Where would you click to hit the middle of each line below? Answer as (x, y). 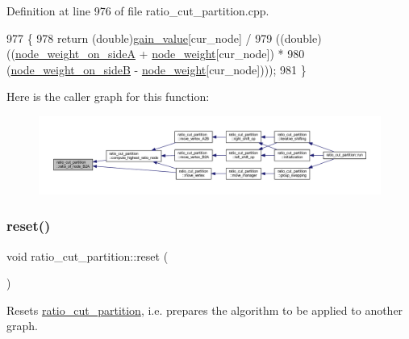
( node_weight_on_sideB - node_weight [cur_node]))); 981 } (157, 69)
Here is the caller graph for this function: (108, 96)
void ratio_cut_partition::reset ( (88, 255)
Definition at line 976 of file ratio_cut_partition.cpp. (138, 10)
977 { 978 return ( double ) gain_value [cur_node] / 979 (140, 38)
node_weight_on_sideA (75, 54)
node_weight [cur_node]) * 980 (228, 54)
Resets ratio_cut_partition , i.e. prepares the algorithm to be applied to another (205, 310)
